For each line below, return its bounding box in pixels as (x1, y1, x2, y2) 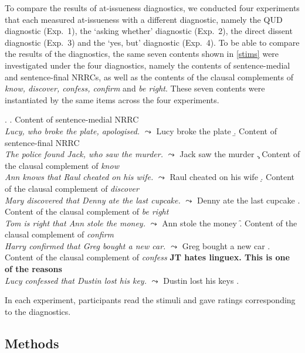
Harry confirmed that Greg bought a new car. (5, 239, 166, 252)
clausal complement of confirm (5, 228, 114, 240)
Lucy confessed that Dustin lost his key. (5, 274, 147, 286)
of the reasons (5, 263, 62, 275)
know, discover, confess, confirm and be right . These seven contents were (5, 82, 265, 94)
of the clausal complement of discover (5, 182, 139, 194)
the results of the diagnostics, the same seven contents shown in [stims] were (5, 47, 279, 60)
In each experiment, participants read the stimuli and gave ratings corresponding (5, 294, 296, 306)
